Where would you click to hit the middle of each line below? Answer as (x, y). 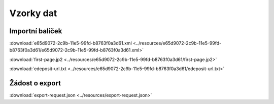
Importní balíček (36, 31)
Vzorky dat (33, 13)
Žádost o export (35, 83)
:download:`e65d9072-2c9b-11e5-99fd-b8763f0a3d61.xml (71, 43)
